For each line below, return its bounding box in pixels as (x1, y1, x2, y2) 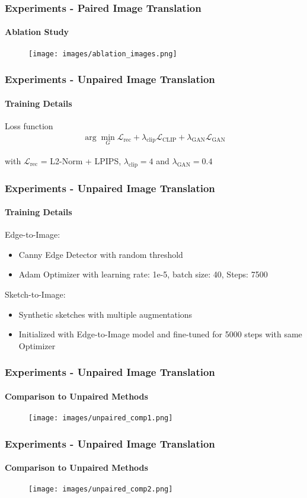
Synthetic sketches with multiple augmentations (18, 308, 193, 320)
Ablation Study (5, 25, 69, 38)
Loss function (5, 119, 53, 132)
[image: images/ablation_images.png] (28, 49, 177, 58)
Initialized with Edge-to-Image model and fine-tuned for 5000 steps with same (18, 328, 302, 340)
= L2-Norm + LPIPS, (40, 154, 121, 167)
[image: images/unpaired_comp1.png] (28, 414, 173, 423)
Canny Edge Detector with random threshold (18, 248, 183, 260)
